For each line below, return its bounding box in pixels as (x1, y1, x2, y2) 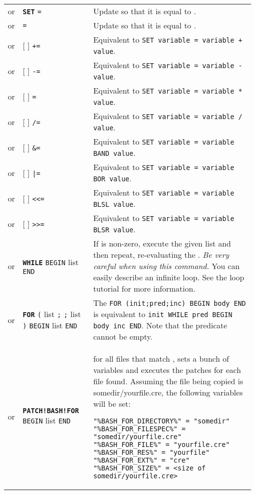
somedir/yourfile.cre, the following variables (93, 387, 243, 398)
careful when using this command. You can (93, 260, 240, 272)
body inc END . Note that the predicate (93, 320, 228, 331)
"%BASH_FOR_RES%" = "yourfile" (93, 448, 210, 456)
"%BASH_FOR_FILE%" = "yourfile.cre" (93, 441, 230, 448)
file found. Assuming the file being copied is (93, 375, 243, 387)
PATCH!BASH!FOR (23, 407, 79, 415)
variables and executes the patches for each (93, 364, 241, 375)
